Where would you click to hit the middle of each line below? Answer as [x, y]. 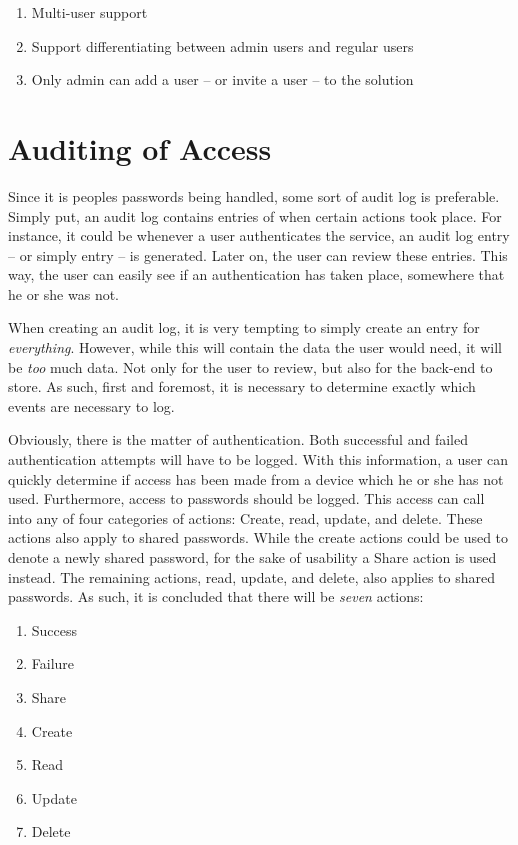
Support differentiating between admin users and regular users [222, 45]
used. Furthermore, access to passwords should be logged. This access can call [246, 498]
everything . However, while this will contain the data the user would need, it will [255, 347]
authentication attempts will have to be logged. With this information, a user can [258, 459]
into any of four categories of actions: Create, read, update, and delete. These [245, 517]
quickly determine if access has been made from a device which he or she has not [256, 478]
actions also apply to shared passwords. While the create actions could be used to [258, 537]
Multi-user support [89, 12]
